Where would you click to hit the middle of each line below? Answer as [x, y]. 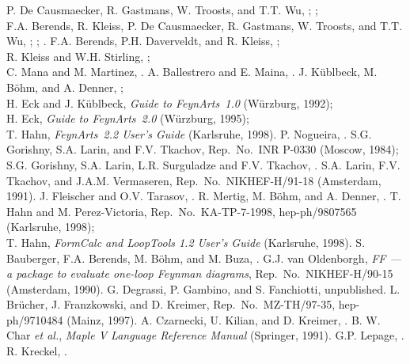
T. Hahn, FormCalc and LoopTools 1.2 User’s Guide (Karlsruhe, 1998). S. [186, 242]
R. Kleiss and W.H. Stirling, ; [78, 56]
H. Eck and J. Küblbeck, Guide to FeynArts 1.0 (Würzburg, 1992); [170, 102]
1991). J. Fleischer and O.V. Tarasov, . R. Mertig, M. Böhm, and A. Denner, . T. [204, 196]
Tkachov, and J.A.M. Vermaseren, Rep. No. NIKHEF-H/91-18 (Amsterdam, [194, 180]
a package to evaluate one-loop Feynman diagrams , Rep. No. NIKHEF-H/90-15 [200, 273]
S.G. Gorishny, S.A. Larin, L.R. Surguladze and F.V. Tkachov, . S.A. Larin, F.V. [203, 164]
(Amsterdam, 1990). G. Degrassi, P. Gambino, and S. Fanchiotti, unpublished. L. [203, 288]
